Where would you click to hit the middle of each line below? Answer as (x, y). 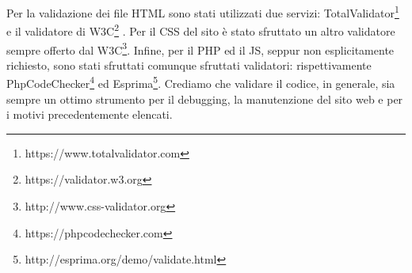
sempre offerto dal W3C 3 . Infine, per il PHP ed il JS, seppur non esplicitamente (200, 48)
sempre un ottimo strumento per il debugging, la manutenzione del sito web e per (205, 99)
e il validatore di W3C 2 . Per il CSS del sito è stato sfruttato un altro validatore (201, 30)
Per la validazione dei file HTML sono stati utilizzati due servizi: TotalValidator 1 (203, 11)
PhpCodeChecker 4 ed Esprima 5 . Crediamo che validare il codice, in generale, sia (201, 82)
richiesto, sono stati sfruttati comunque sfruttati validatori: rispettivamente (189, 64)
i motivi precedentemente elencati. (90, 114)
